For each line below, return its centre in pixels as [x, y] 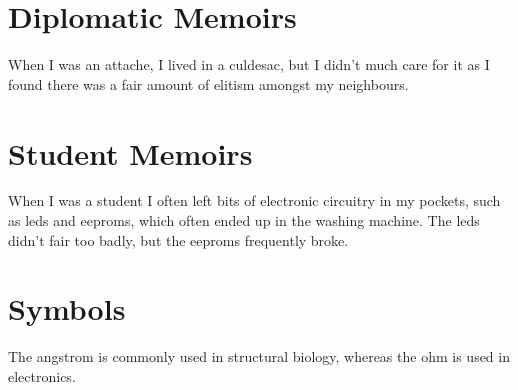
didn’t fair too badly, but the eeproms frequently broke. [178, 239]
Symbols [67, 308]
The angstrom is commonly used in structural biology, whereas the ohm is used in [259, 356]
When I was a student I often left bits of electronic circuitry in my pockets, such [254, 200]
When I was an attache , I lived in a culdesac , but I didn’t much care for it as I [249, 64]
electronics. [42, 375]
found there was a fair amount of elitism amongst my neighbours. [208, 83]
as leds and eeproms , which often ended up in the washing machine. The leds [244, 220]
